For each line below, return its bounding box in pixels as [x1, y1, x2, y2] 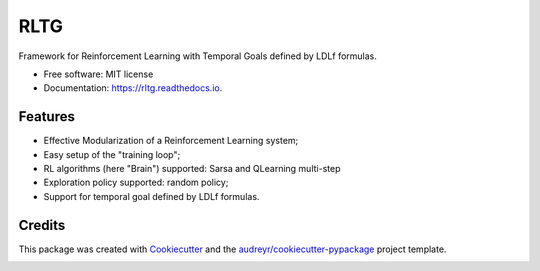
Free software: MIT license [43, 68, 154, 80]
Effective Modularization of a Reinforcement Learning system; [43, 135, 299, 147]
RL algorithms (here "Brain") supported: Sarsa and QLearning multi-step [43, 163, 341, 175]
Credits [18, 216, 66, 234]
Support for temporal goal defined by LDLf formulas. [43, 190, 260, 202]
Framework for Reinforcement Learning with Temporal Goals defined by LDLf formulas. [18, 50, 377, 62]
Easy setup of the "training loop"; [43, 148, 181, 160]
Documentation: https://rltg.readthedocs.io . [43, 82, 223, 94]
